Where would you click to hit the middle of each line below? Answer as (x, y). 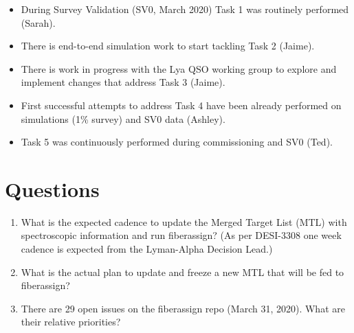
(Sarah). (38, 22)
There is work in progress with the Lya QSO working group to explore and (179, 68)
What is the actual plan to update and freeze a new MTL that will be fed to (182, 272)
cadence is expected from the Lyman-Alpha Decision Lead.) (147, 249)
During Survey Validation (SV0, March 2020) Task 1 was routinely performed (185, 9)
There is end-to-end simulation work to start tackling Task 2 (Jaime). (168, 46)
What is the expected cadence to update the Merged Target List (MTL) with (184, 221)
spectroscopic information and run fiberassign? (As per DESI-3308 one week (181, 235)
